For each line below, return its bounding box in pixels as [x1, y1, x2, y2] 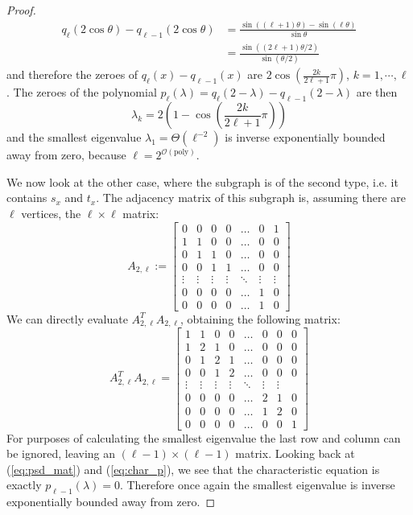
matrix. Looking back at [235, 445, 355, 462]
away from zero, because [6, 146, 126, 163]
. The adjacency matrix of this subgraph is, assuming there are [96, 189, 407, 206]
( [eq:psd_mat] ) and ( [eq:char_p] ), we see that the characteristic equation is [6, 460, 380, 477]
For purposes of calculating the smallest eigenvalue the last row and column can [6, 429, 401, 446]
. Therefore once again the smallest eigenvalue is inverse [119, 476, 395, 493]
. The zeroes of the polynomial [6, 84, 157, 101]
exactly [6, 476, 42, 493]
